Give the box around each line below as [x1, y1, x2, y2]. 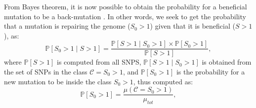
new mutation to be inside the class [4, 76, 112, 86]
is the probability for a [176, 67, 245, 77]
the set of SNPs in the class [4, 67, 87, 77]
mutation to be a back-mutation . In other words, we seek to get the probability [4, 11, 246, 21]
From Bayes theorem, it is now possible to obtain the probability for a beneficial [4, 1, 247, 11]
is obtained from [202, 57, 252, 67]
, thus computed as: [133, 76, 193, 86]
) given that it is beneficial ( [150, 21, 235, 31]
